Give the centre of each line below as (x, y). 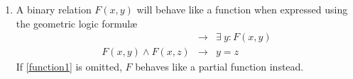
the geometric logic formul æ (77, 23)
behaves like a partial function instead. (219, 67)
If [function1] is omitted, (69, 67)
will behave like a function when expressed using (242, 9)
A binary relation (54, 9)
